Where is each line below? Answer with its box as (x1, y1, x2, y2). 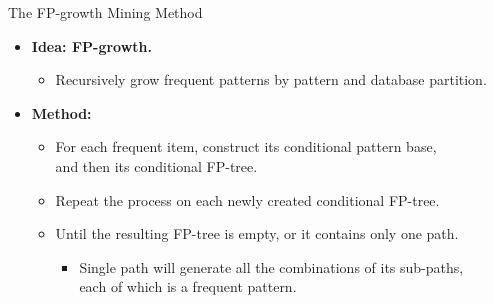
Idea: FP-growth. (31, 35, 152, 56)
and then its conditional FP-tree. (55, 155, 258, 176)
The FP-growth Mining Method (8, 2, 203, 22)
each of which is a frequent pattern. (79, 276, 297, 297)
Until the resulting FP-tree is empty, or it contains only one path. (55, 223, 459, 244)
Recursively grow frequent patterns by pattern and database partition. (55, 69, 487, 90)
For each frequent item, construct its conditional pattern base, (55, 136, 437, 157)
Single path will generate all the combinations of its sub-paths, (79, 256, 464, 277)
